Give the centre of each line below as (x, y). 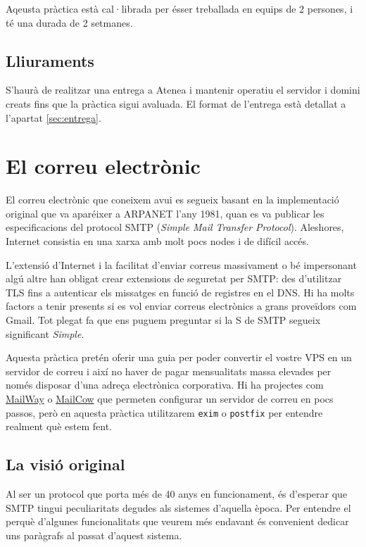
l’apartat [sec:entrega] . (53, 117)
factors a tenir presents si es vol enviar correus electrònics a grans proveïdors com (181, 306)
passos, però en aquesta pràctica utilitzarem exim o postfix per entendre (164, 412)
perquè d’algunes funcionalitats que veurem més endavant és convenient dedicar (177, 521)
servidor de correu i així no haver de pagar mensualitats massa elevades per (169, 371)
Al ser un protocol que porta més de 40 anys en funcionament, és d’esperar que (177, 494)
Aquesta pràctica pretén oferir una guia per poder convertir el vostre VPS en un (179, 357)
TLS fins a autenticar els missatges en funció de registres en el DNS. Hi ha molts (180, 292)
